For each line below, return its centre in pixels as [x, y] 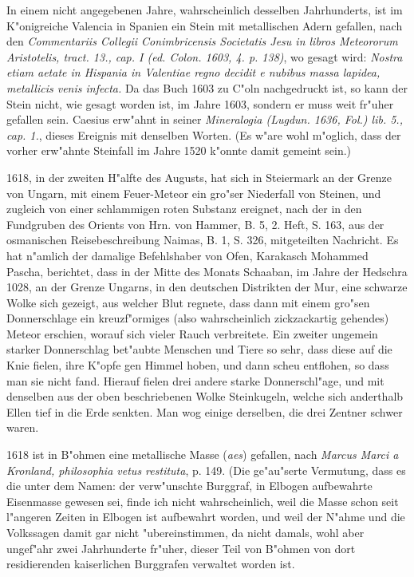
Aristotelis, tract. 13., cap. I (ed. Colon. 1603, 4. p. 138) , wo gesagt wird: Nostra [205, 56]
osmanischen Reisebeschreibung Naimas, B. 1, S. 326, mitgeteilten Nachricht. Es [203, 240]
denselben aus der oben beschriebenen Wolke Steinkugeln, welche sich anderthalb [205, 396]
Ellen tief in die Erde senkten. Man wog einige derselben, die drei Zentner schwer [205, 411]
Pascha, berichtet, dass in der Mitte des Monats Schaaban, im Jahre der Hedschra [207, 271]
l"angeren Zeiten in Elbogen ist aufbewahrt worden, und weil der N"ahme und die [206, 517]
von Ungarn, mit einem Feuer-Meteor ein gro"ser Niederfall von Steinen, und [194, 193]
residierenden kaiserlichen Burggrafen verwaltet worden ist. [151, 564]
